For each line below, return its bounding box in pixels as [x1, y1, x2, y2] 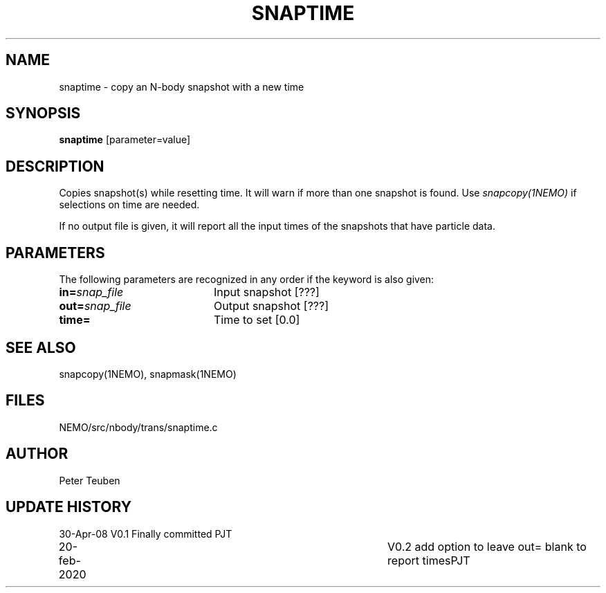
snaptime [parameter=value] [59, 134, 191, 146]
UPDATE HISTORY [6, 498, 132, 516]
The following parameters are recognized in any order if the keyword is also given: [59, 273, 434, 286]
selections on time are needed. [59, 199, 200, 211]
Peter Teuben [59, 474, 120, 486]
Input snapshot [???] [213, 285, 320, 300]
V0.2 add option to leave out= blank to [387, 539, 587, 554]
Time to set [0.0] [213, 313, 300, 327]
